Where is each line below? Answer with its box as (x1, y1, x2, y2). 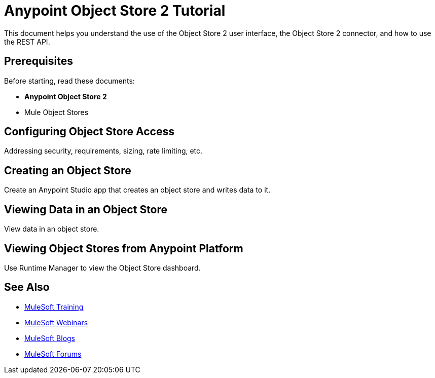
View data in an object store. (4, 224, 99, 234)
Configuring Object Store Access (4, 125, 174, 138)
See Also (4, 281, 50, 294)
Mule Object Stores (24, 107, 89, 117)
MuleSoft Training (24, 302, 84, 311)
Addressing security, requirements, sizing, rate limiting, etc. (4, 146, 203, 156)
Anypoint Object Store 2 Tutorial (4, 2, 226, 19)
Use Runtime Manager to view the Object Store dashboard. (4, 263, 201, 272)
